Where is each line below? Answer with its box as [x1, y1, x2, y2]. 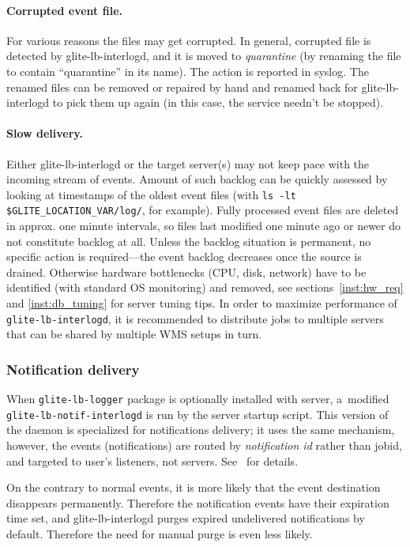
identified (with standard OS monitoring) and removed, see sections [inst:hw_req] [6, 279, 404, 296]
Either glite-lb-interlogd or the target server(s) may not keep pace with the [6, 155, 370, 172]
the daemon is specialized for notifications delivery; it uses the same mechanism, [6, 421, 395, 438]
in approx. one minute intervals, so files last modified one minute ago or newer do [6, 217, 401, 234]
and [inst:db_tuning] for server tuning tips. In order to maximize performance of [6, 295, 397, 311]
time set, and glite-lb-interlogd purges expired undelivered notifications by [6, 510, 365, 526]
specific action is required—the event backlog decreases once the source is [6, 248, 362, 265]
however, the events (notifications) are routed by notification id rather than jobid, [6, 437, 402, 453]
